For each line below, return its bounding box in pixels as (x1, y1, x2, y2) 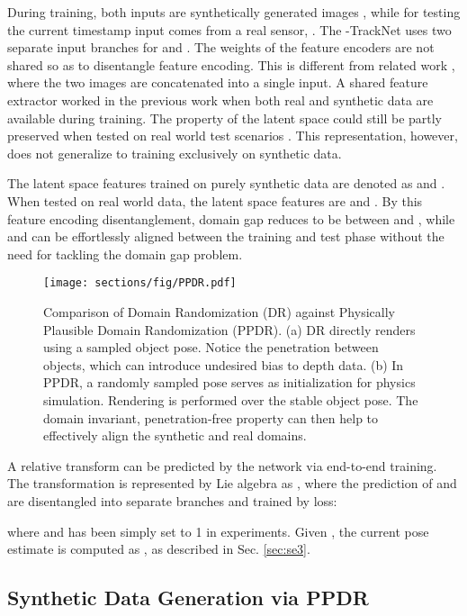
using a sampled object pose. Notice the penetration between (43, 338, 379, 357)
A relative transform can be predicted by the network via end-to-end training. (7, 456, 437, 475)
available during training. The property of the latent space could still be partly (7, 108, 443, 127)
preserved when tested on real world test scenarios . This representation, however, (7, 126, 458, 145)
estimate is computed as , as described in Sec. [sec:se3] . (7, 539, 310, 558)
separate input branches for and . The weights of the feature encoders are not (7, 38, 435, 57)
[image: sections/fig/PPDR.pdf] (43, 276, 237, 290)
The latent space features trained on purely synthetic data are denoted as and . (7, 174, 445, 193)
